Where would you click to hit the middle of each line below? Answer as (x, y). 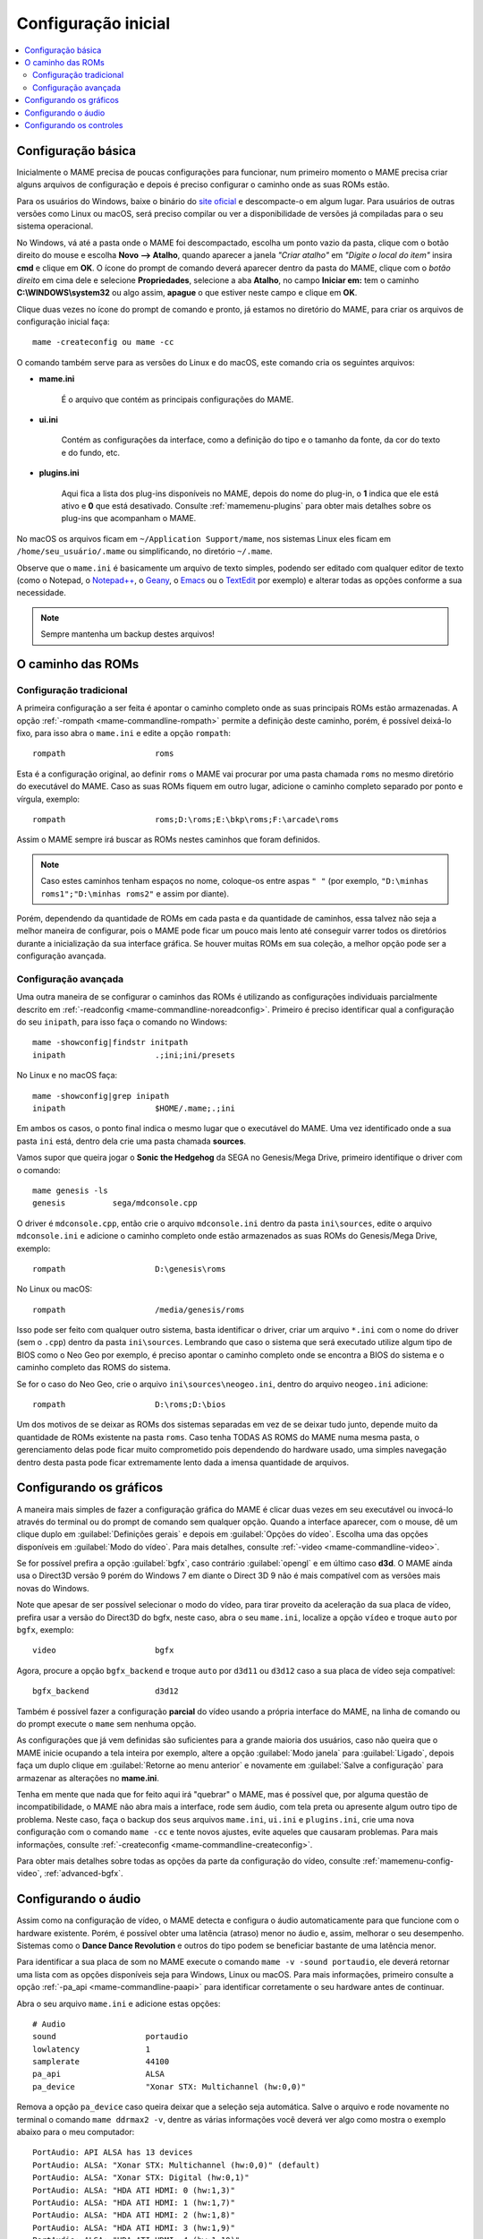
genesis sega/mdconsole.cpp (115, 1203)
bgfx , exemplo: (45, 1630)
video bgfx (103, 1651)
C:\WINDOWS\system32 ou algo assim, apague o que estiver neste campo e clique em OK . (187, 293)
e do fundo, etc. (91, 452)
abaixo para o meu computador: (76, 2132)
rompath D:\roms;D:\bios (129, 1405)
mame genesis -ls (70, 1190)
